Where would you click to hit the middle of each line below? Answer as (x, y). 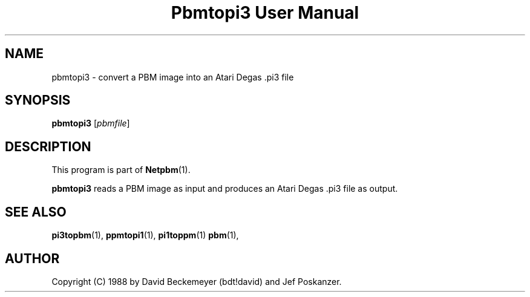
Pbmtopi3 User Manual (265, 13)
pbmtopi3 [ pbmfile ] (91, 123)
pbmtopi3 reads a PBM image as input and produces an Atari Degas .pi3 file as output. (225, 189)
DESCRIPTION (48, 146)
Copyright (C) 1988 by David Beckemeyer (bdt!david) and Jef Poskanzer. (197, 281)
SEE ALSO (36, 212)
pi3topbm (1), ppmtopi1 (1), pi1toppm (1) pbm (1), (145, 235)
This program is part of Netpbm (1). (121, 170)
